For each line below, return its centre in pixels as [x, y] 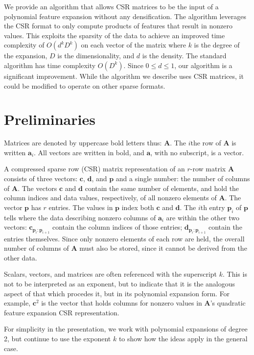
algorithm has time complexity [50, 65]
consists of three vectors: [41, 178]
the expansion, [26, 56]
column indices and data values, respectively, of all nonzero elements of [110, 198]
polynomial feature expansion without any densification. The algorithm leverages [125, 16]
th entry [213, 207]
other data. [21, 257]
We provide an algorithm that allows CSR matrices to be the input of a [111, 6]
